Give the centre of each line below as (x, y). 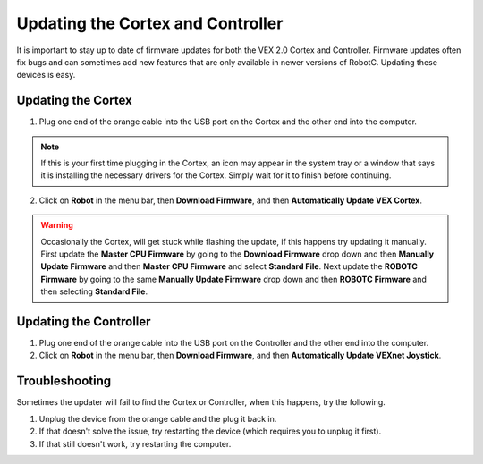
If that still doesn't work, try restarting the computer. (135, 443)
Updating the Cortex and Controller (150, 23)
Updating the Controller (84, 321)
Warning (57, 225)
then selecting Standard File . (94, 291)
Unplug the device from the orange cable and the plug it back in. (158, 418)
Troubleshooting (64, 381)
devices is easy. (46, 75)
